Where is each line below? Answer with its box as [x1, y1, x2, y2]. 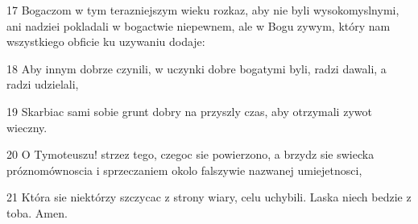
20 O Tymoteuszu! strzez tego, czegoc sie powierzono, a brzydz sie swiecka [6, 146, 375, 163]
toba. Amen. [6, 204, 68, 221]
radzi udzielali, [6, 76, 79, 93]
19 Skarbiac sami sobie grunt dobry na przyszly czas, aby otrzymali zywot [6, 102, 372, 119]
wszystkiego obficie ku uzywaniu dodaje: [6, 33, 205, 50]
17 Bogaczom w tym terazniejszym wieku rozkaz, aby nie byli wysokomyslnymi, [6, 2, 399, 18]
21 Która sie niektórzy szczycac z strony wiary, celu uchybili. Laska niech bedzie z [6, 189, 412, 205]
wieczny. [6, 118, 48, 135]
